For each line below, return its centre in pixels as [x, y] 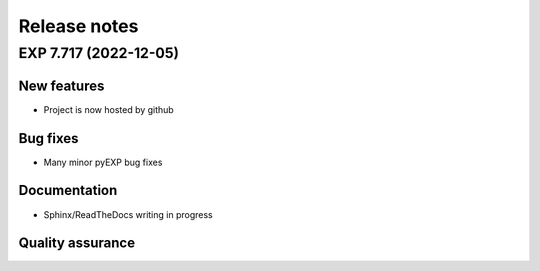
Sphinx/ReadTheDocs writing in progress [128, 214]
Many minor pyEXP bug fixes [103, 162]
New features [61, 85]
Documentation [68, 190]
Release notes [78, 26]
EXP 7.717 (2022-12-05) [99, 53]
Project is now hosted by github [108, 109]
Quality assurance [76, 243]
